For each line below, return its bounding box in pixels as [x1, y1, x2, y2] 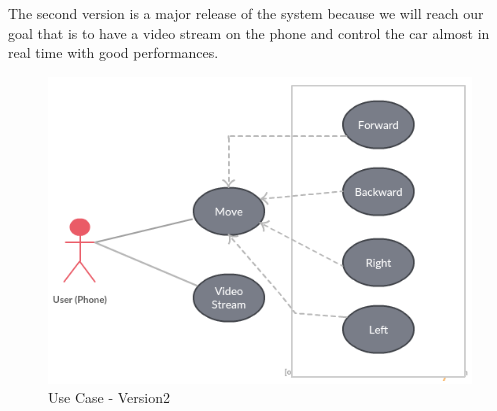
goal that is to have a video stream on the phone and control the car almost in [8, 22, 490, 43]
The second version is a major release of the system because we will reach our [8, 3, 484, 23]
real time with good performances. [8, 42, 219, 63]
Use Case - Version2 [48, 387, 170, 408]
